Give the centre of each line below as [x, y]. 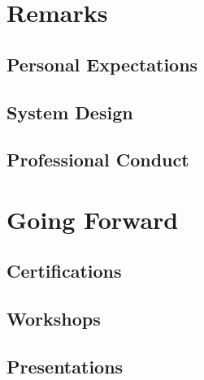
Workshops [54, 319]
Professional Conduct [98, 160]
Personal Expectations [102, 64]
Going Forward [93, 219]
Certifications [64, 271]
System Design [70, 112]
